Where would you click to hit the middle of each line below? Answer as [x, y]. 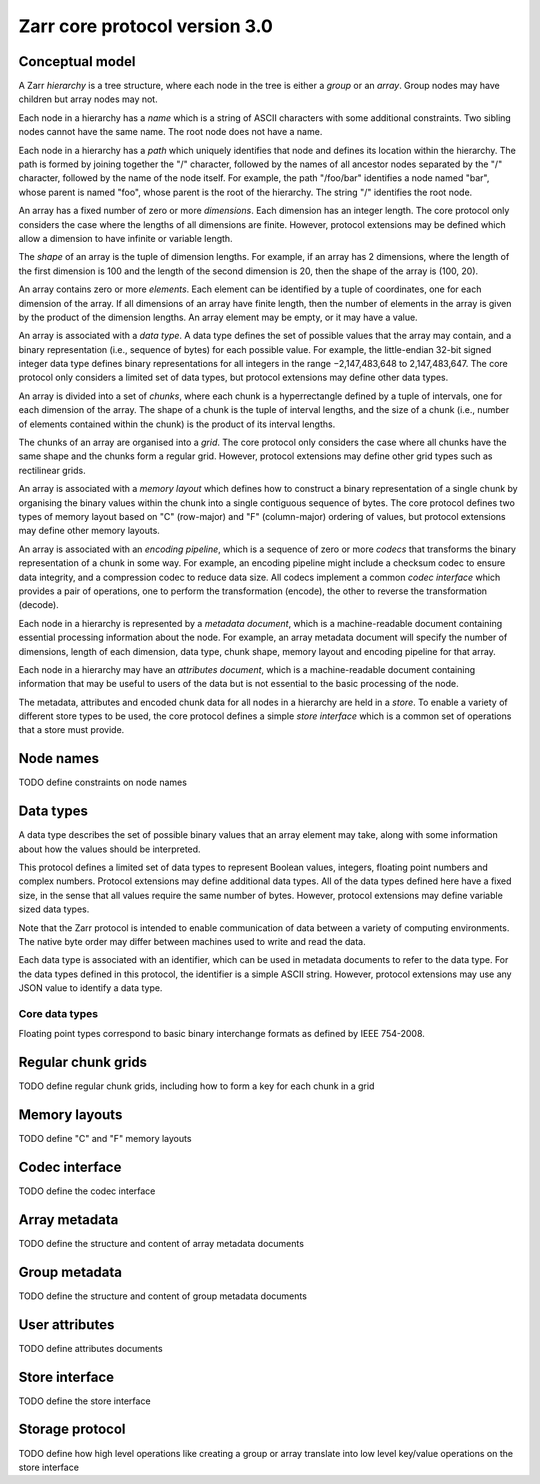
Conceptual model [77, 61]
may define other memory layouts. [89, 531]
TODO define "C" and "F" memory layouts [105, 1139]
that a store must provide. [71, 730]
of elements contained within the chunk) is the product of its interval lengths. [177, 424]
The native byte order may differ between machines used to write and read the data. [192, 942]
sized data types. [54, 909]
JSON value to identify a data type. [90, 988]
